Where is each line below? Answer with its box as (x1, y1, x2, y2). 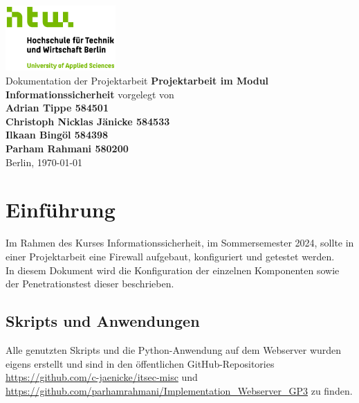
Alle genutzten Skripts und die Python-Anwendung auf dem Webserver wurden (6, 342, 342, 357)
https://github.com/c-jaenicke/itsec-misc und (6, 370, 198, 384)
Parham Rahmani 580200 (6, 141, 129, 156)
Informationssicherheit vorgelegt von (6, 87, 174, 101)
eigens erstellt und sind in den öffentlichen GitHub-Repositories (6, 356, 275, 370)
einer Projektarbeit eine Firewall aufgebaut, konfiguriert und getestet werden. (6, 249, 335, 263)
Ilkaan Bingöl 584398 (6, 127, 109, 142)
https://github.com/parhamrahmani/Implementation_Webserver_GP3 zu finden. (6, 383, 353, 397)
